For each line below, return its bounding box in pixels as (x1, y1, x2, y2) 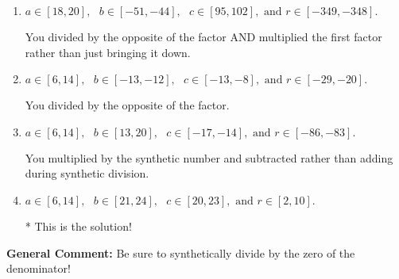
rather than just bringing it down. (25, 44, 191, 60)
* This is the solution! (25, 217, 132, 234)
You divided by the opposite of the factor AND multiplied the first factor (25, 29, 382, 44)
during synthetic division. (25, 165, 149, 182)
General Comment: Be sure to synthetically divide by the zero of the (6, 244, 355, 261)
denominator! (6, 260, 71, 277)
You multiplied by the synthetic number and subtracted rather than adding (25, 149, 393, 166)
